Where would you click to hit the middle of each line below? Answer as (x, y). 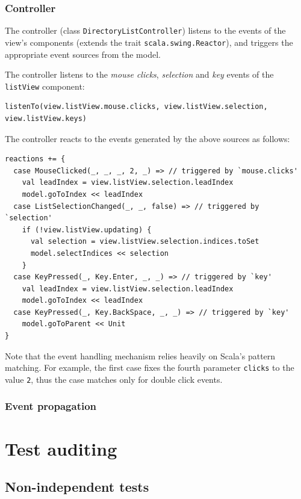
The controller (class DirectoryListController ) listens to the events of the (145, 30)
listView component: (45, 86)
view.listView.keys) (46, 118)
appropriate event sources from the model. (83, 54)
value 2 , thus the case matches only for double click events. (114, 379)
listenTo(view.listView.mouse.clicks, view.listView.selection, (136, 107)
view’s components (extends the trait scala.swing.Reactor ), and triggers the (149, 42)
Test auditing (61, 448)
